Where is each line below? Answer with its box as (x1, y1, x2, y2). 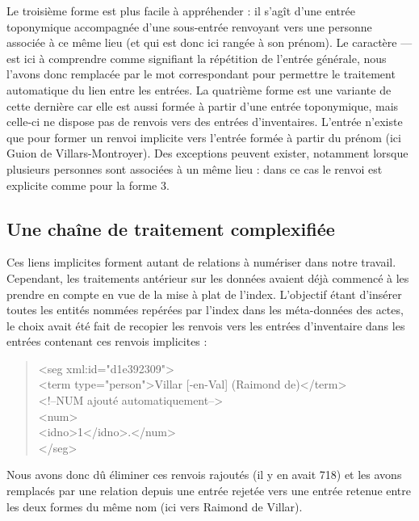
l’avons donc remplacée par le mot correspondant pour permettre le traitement (6, 65, 396, 82)
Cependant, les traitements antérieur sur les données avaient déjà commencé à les (6, 269, 409, 286)
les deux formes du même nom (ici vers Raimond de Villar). (6, 498, 303, 515)
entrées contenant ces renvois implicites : (6, 333, 207, 350)
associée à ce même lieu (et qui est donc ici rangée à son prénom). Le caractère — (6, 34, 413, 51)
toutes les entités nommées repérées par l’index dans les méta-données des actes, (6, 301, 404, 318)
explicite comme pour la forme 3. (6, 176, 170, 193)
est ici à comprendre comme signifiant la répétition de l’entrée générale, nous (6, 49, 387, 66)
